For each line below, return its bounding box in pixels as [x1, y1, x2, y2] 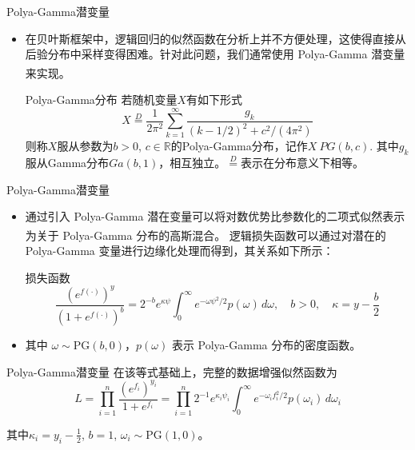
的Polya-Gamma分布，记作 [170, 137, 308, 154]
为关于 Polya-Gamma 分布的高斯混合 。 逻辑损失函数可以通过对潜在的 [25, 226, 386, 243]
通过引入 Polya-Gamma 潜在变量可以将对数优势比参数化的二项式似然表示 [25, 208, 405, 225]
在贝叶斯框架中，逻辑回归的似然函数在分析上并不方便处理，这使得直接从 [25, 30, 406, 46]
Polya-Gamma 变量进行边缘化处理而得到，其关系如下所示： [25, 242, 334, 259]
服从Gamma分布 [25, 154, 110, 171]
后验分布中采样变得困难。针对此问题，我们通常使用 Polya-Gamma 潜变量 [25, 46, 405, 62]
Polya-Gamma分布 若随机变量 [25, 91, 178, 108]
